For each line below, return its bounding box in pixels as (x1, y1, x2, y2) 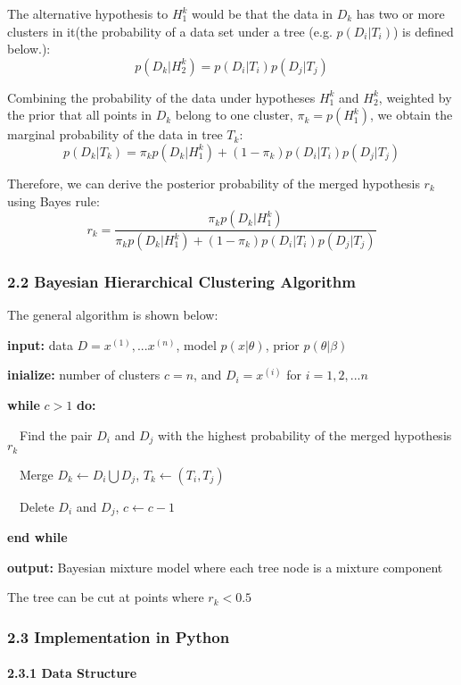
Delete (20, 497, 54, 515)
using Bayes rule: (7, 191, 100, 210)
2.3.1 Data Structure (7, 664, 137, 682)
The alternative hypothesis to (7, 4, 169, 22)
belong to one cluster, (175, 105, 293, 124)
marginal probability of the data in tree (7, 125, 223, 144)
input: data (7, 335, 73, 354)
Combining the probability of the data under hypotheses (7, 88, 316, 106)
